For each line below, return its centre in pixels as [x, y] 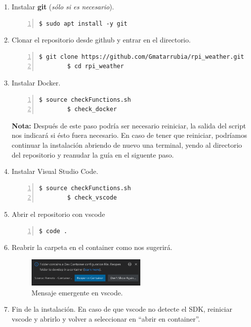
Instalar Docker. [36, 82]
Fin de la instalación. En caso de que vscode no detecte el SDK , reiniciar [122, 309]
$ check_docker [92, 109]
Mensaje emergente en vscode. [77, 292]
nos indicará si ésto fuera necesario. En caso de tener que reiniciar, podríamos [129, 135]
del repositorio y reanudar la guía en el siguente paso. [93, 154]
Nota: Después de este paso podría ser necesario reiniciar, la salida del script [129, 125]
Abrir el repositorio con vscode [58, 214]
